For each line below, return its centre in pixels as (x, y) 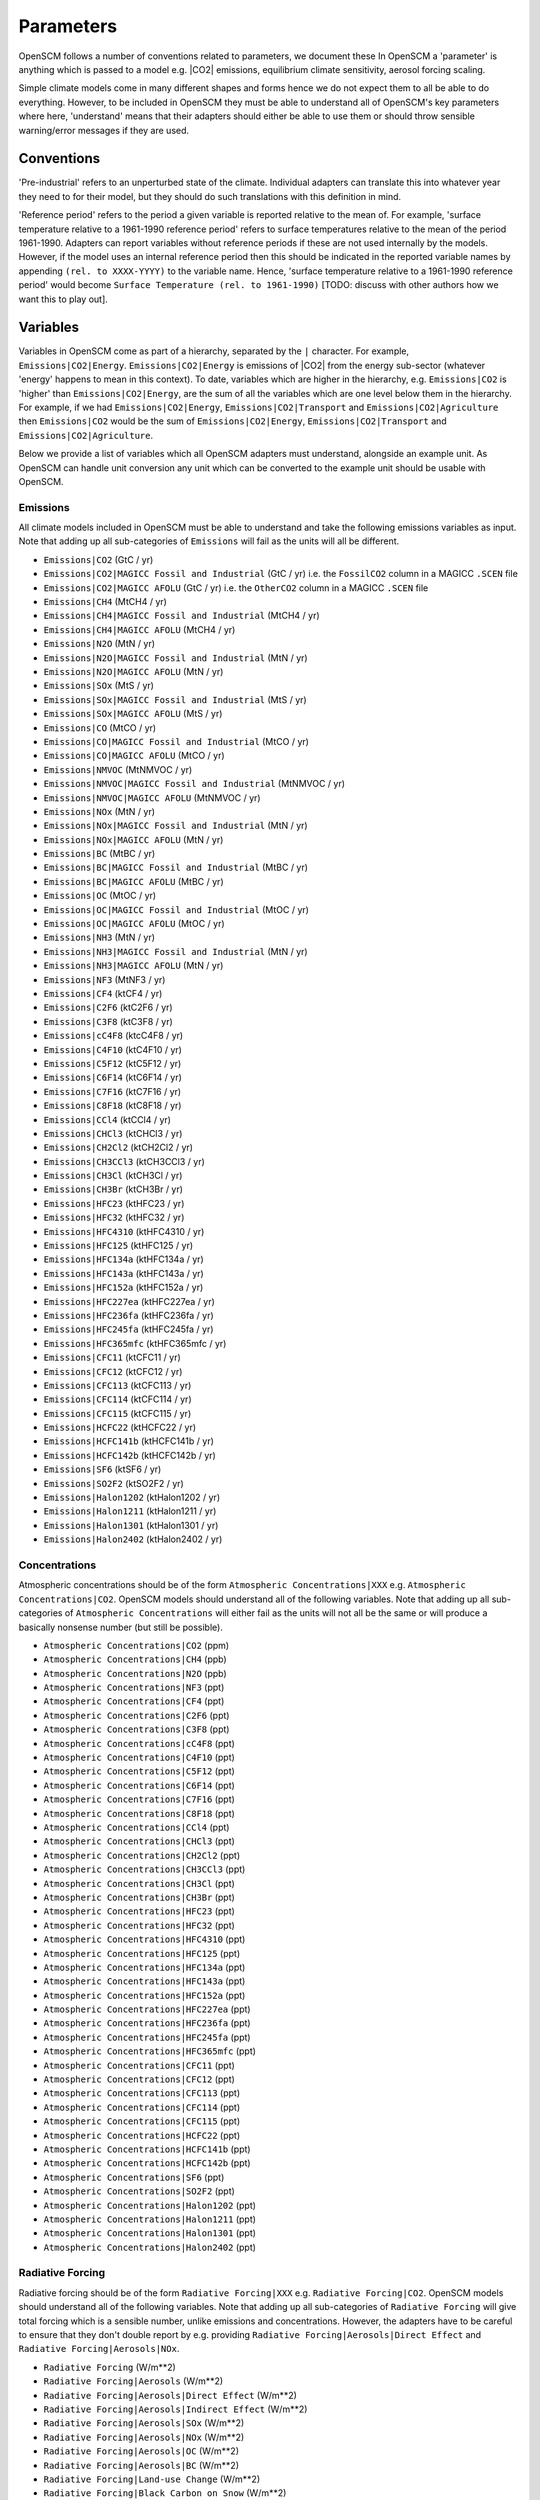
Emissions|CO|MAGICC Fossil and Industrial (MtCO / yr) (176, 741)
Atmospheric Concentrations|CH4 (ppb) (135, 1659)
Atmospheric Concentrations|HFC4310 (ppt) (144, 1939)
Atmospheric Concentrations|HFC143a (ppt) (144, 1981)
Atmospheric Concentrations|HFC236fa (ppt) (147, 2023)
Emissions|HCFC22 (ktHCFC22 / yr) (120, 1427)
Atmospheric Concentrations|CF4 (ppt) (134, 1701)
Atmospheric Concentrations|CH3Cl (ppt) (139, 1883)
